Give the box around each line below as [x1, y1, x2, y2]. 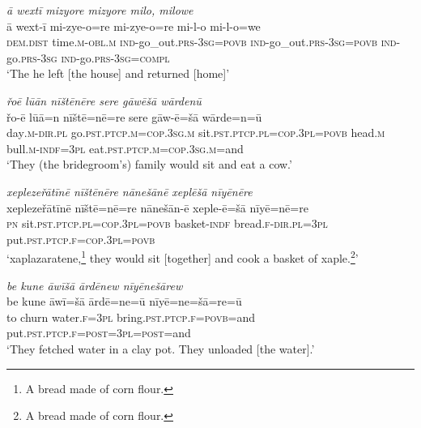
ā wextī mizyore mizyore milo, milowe [6, 2, 193, 18]
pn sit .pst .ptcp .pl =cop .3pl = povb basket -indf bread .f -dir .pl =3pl [6, 215, 328, 232]
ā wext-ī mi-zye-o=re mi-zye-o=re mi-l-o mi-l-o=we [6, 17, 261, 34]
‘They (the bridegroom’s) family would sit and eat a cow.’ [6, 156, 292, 173]
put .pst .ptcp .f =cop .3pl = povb [6, 230, 155, 247]
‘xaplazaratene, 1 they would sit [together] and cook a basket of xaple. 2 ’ [6, 247, 359, 266]
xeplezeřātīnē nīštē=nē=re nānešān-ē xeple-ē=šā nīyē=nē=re [6, 199, 308, 216]
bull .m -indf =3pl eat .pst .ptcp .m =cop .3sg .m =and [6, 139, 244, 156]
